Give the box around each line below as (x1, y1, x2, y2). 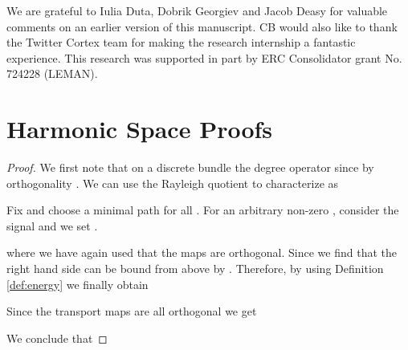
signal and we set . (6, 217, 98, 234)
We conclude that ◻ (6, 329, 108, 346)
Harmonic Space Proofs (6, 112, 273, 145)
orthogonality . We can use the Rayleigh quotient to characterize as (6, 174, 339, 191)
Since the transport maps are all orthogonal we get (6, 303, 257, 319)
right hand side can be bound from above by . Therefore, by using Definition (6, 260, 384, 277)
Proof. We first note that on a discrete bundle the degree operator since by (6, 159, 374, 176)
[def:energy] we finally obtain (6, 275, 149, 292)
